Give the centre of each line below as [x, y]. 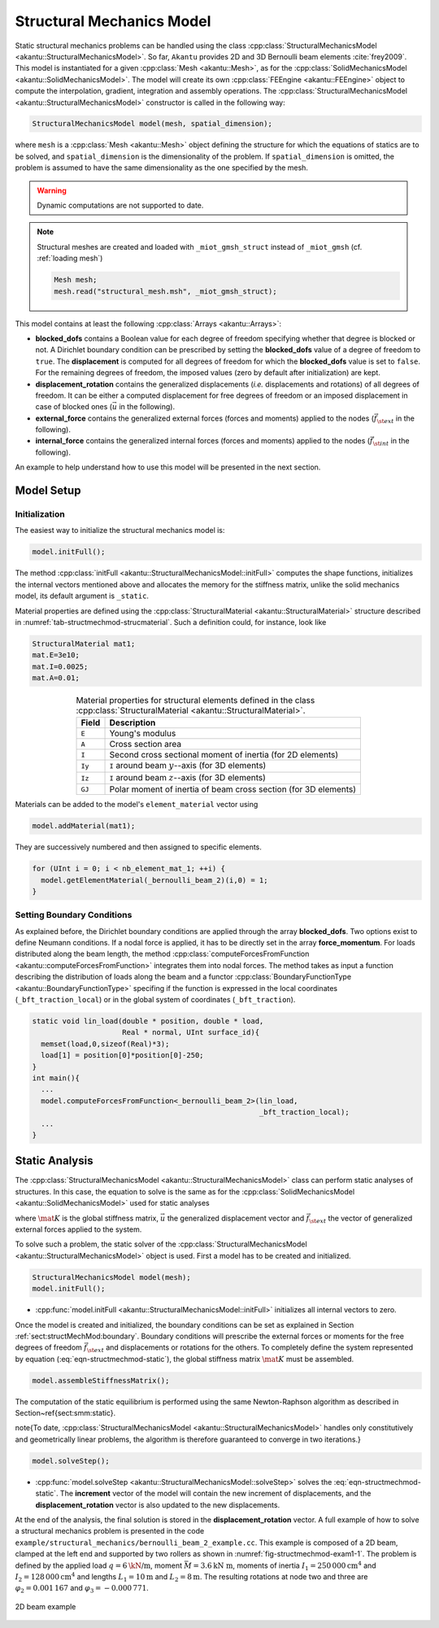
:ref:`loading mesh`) [70, 258]
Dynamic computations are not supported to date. [120, 205]
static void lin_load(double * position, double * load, [148, 1021]
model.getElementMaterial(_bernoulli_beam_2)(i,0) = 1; [154, 880]
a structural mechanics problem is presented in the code [110, 1531]
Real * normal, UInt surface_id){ [191, 1032]
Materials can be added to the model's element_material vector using [137, 805]
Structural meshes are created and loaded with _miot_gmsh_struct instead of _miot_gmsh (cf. [200, 247]
